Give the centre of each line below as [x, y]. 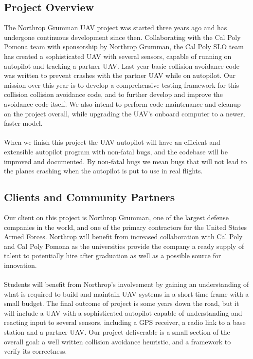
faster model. [23, 123]
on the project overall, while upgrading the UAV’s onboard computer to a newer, [125, 113]
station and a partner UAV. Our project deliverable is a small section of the [117, 332]
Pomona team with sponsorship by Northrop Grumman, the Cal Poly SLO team [124, 47]
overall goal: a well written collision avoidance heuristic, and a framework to [117, 341]
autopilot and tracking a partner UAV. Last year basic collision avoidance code [122, 66]
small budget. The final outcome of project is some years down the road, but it [122, 303]
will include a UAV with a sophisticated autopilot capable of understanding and [123, 312]
